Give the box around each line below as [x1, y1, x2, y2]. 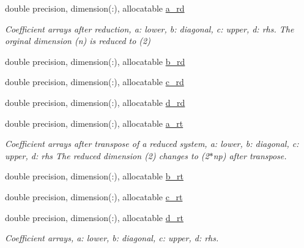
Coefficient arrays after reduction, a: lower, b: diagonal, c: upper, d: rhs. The [5, 22, 294, 35]
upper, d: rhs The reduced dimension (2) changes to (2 [5, 149, 209, 162]
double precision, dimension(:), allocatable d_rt [5, 211, 184, 224]
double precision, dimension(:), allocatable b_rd [5, 54, 185, 67]
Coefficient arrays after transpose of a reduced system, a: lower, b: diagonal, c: [5, 137, 299, 150]
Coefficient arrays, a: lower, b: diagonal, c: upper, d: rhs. [5, 231, 219, 244]
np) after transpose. [213, 149, 287, 162]
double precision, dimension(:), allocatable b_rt [5, 170, 184, 182]
